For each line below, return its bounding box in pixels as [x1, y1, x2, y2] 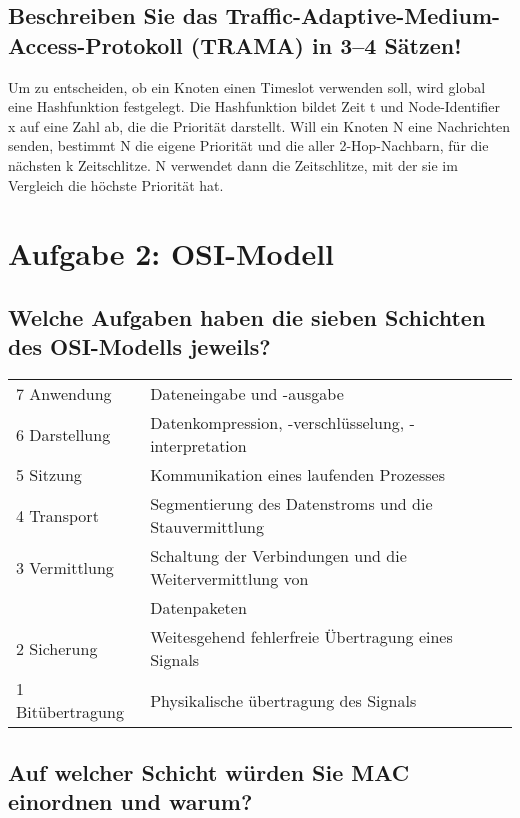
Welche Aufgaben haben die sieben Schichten [8, 301, 486, 332]
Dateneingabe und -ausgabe [150, 382, 344, 406]
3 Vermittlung [16, 555, 114, 579]
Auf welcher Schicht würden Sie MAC [8, 756, 410, 787]
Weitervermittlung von [150, 567, 309, 591]
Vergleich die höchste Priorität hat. [8, 174, 224, 195]
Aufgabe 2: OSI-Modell [8, 233, 335, 274]
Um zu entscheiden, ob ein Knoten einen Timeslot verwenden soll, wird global [8, 76, 486, 97]
